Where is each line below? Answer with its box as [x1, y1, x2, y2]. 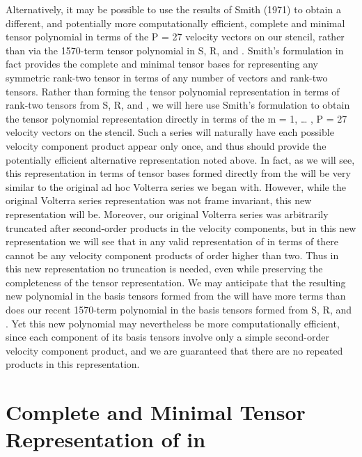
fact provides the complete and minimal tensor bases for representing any [6, 56, 318, 71]
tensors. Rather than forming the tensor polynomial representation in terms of [6, 84, 340, 98]
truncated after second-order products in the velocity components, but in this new [6, 220, 356, 235]
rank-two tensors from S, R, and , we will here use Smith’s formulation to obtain [6, 98, 350, 112]
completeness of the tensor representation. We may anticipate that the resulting [6, 274, 346, 289]
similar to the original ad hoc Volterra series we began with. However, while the [6, 179, 346, 194]
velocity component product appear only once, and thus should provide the [6, 138, 326, 153]
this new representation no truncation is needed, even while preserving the [6, 261, 323, 276]
